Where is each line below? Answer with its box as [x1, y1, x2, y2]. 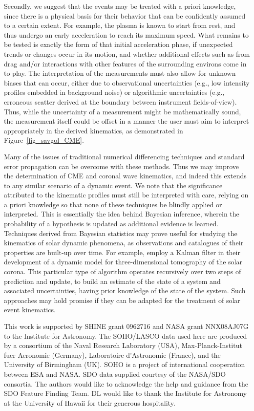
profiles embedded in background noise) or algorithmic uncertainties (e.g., [4, 87, 225, 97]
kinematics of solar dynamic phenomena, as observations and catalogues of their [4, 238, 244, 248]
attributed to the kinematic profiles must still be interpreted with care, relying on [4, 190, 249, 200]
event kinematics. [4, 304, 56, 315]
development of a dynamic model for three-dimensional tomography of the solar [4, 257, 242, 267]
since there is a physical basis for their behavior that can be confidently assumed [4, 10, 246, 21]
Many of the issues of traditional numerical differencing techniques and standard [4, 151, 245, 161]
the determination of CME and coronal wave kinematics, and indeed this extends [4, 171, 247, 181]
